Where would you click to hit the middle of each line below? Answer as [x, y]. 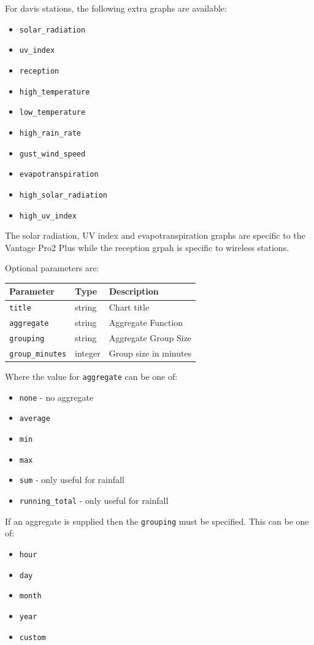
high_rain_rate [50, 133]
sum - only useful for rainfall [72, 480]
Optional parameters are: [52, 268]
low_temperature [52, 113]
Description [134, 291]
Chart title [129, 307]
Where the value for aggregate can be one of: [91, 377]
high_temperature [55, 92]
